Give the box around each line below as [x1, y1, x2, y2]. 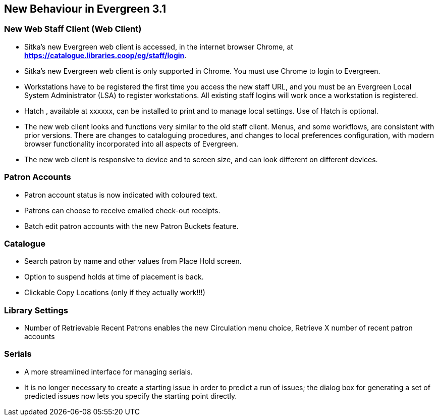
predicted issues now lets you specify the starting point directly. [24, 391, 237, 400]
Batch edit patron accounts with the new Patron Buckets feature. [24, 221, 239, 230]
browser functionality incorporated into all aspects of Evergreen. [24, 139, 239, 148]
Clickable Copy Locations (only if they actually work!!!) [24, 288, 205, 297]
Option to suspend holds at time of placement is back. [24, 272, 204, 282]
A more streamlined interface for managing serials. [24, 367, 193, 376]
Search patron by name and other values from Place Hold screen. [24, 257, 242, 266]
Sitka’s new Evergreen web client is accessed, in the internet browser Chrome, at [24, 42, 293, 51]
